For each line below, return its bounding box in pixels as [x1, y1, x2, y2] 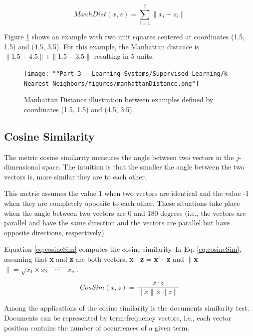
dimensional [4, 162, 40, 172]
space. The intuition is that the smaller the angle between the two [42, 162, 245, 172]
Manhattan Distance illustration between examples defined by [24, 94, 214, 105]
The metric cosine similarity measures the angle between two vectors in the [4, 152, 234, 162]
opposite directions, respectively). [4, 227, 106, 237]
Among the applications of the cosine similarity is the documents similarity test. [4, 303, 250, 313]
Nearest [24, 80, 49, 87]
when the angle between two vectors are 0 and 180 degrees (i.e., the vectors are [4, 207, 246, 218]
